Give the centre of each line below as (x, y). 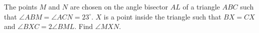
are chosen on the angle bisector (119, 6)
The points (21, 6)
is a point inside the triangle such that (162, 16)
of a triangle (201, 6)
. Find (83, 26)
